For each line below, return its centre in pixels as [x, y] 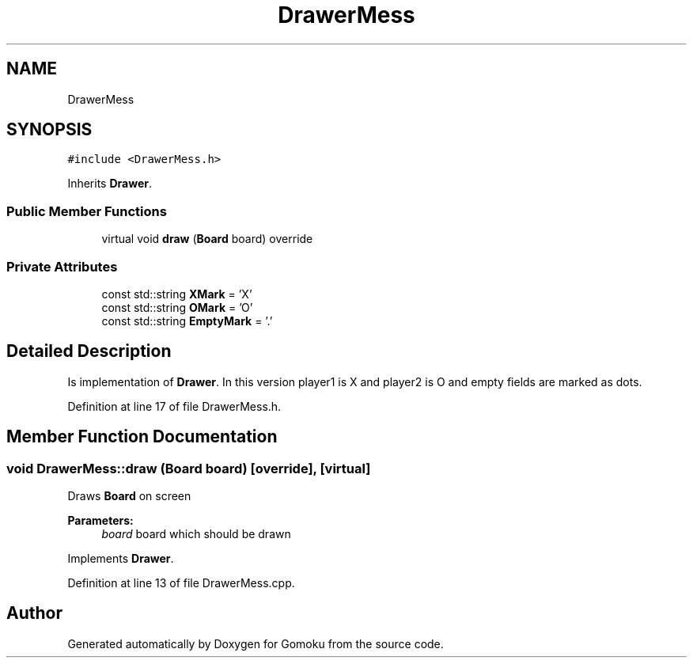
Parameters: [100, 520]
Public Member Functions [87, 211]
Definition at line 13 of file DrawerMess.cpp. [181, 583]
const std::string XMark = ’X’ [177, 294]
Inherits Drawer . [110, 184]
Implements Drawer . [121, 558]
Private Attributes [62, 266]
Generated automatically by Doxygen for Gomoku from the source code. [256, 643]
